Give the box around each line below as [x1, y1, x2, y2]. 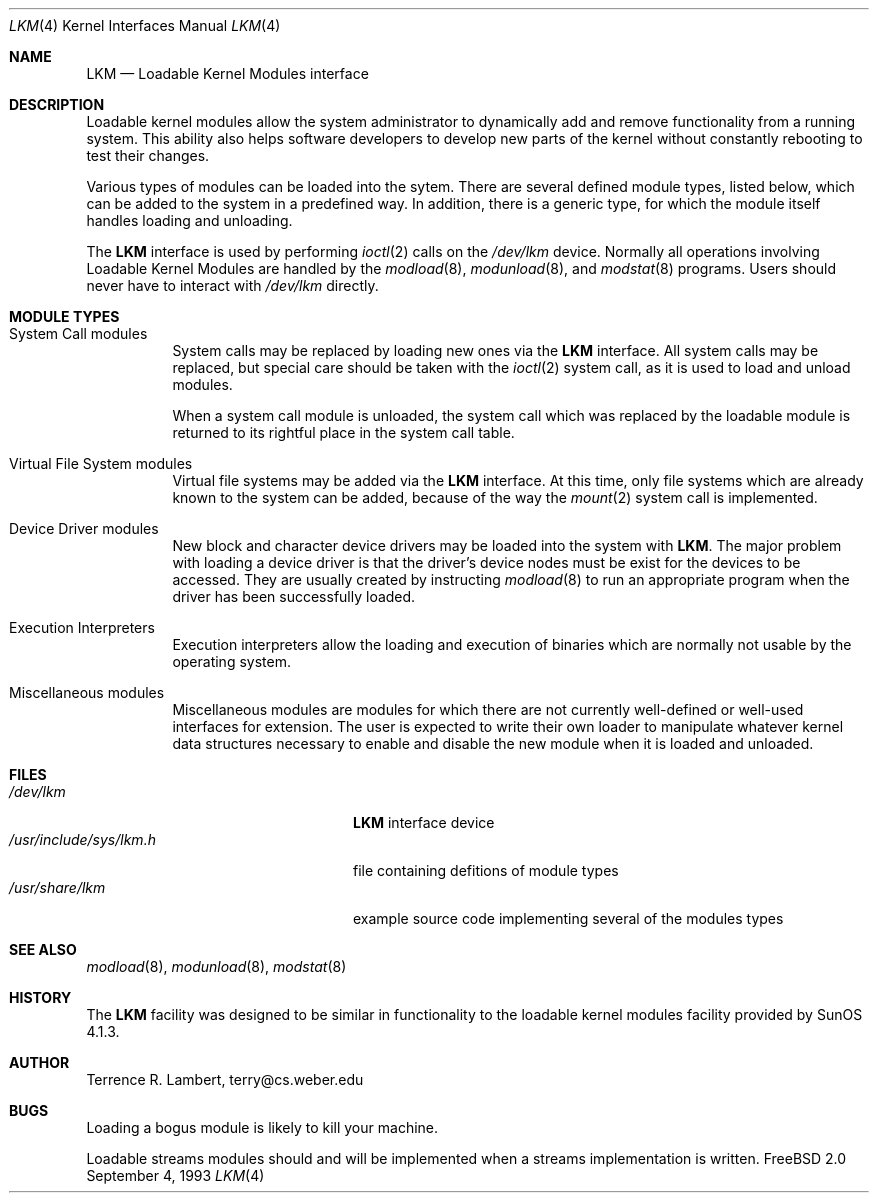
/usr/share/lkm [9, 879, 106, 896]
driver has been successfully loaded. [172, 588, 416, 605]
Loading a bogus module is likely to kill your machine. [86, 1119, 439, 1136]
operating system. [172, 653, 291, 670]
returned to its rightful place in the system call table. [172, 424, 515, 441]
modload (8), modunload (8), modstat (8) [86, 958, 347, 975]
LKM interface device [353, 814, 495, 831]
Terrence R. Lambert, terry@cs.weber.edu [86, 1071, 364, 1088]
